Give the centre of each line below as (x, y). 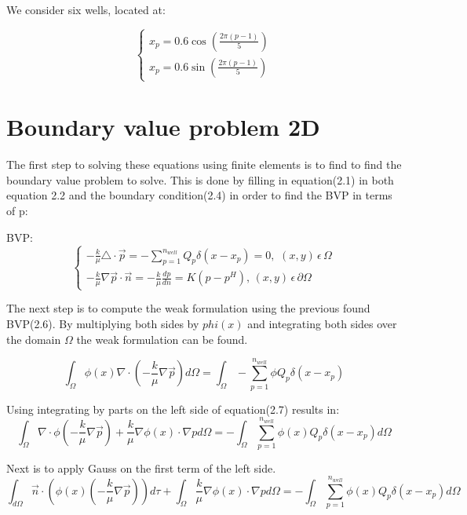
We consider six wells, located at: (86, 9)
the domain (34, 339)
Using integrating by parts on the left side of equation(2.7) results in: (173, 409)
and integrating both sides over (322, 324)
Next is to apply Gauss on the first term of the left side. (141, 468)
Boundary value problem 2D (163, 127)
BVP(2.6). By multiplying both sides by (103, 324)
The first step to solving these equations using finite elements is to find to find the (204, 164)
